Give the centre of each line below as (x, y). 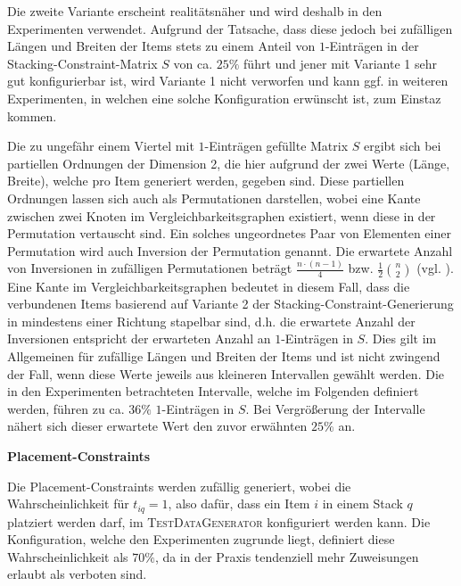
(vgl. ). (435, 268)
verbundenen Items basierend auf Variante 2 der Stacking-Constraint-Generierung (230, 304)
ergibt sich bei (402, 146)
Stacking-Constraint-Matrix (82, 63)
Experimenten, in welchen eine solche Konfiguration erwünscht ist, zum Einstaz (224, 98)
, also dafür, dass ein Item (239, 503)
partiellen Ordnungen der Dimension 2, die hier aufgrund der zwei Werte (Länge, (229, 163)
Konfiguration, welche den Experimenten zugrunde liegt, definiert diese (201, 539)
